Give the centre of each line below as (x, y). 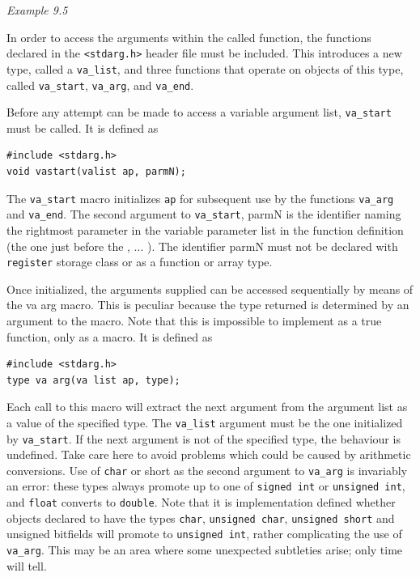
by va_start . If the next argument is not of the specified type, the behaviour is (204, 438)
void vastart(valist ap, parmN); (96, 172)
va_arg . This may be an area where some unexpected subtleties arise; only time (205, 550)
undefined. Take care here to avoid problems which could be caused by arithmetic (209, 454)
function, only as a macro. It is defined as (110, 336)
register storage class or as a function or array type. (140, 262)
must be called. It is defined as (83, 127)
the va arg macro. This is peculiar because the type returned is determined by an (208, 305)
